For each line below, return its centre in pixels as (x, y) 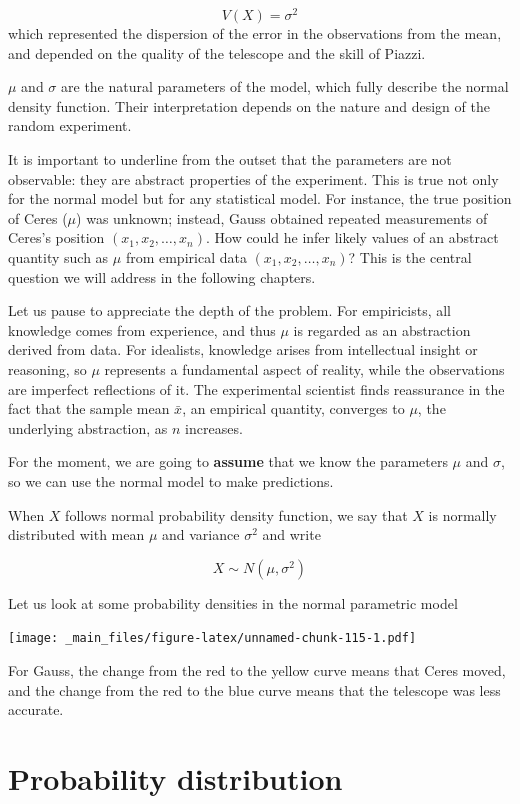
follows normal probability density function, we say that (236, 514)
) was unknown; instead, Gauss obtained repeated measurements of (282, 217)
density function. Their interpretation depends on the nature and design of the (249, 105)
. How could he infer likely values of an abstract (352, 237)
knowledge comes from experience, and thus (142, 329)
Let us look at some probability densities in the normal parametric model (233, 602)
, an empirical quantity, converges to (293, 408)
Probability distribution (175, 777)
